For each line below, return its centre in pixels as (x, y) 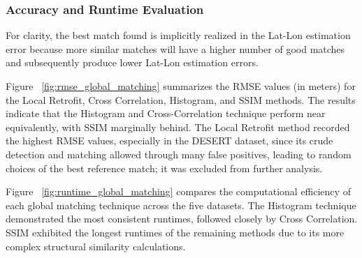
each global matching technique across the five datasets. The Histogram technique (181, 205)
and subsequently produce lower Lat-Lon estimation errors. (132, 62)
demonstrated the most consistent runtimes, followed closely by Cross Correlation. (182, 219)
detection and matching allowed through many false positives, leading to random (179, 154)
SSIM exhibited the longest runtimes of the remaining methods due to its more (175, 232)
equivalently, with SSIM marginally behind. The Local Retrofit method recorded (178, 127)
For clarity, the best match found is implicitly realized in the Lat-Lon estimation (178, 35)
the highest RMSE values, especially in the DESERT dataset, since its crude (169, 141)
